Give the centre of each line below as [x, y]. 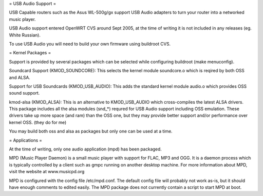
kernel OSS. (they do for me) [38, 122]
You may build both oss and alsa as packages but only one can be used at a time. [91, 131]
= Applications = [26, 140]
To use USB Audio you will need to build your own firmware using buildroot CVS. [90, 44]
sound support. [24, 93]
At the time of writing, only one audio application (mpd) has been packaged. [85, 149]
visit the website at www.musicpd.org [47, 172]
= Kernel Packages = [30, 53]
